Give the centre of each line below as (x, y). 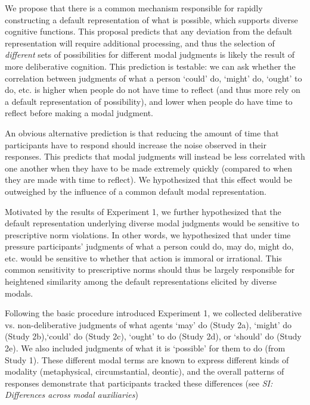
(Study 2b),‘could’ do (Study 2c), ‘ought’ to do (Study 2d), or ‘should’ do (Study (153, 336)
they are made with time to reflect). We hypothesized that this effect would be (149, 180)
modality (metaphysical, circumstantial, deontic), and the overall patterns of (145, 371)
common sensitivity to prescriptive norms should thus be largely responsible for (150, 270)
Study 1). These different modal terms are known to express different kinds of (147, 359)
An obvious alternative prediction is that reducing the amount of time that (142, 133)
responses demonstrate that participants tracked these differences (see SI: (139, 383)
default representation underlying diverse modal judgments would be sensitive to (152, 223)
